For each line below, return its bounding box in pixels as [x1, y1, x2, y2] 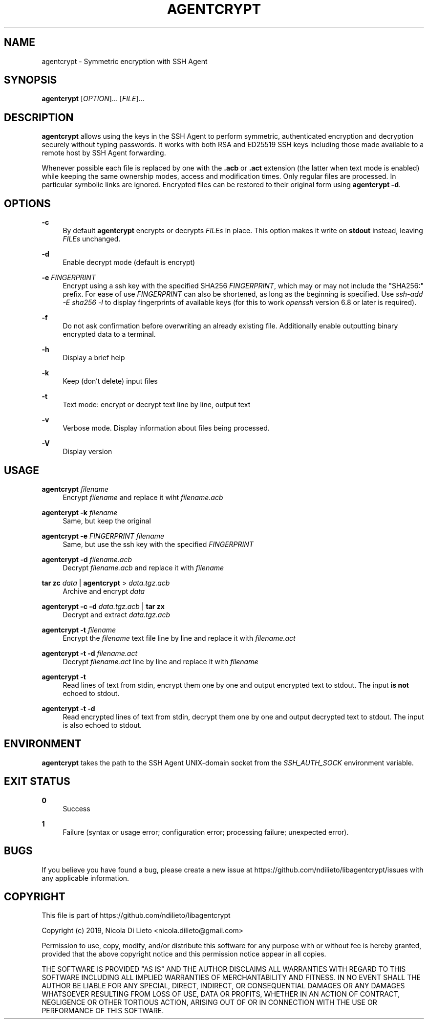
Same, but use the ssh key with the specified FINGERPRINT [63, 540, 254, 548]
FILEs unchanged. [63, 235, 121, 243]
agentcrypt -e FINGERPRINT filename [42, 531, 165, 540]
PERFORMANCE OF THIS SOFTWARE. [42, 1006, 164, 1015]
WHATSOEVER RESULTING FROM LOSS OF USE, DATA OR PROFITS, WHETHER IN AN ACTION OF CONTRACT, [42, 990, 400, 999]
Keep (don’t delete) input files [63, 377, 158, 386]
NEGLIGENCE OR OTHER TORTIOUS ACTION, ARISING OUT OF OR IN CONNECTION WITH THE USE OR [42, 998, 377, 1007]
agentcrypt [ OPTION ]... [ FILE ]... [42, 94, 145, 103]
